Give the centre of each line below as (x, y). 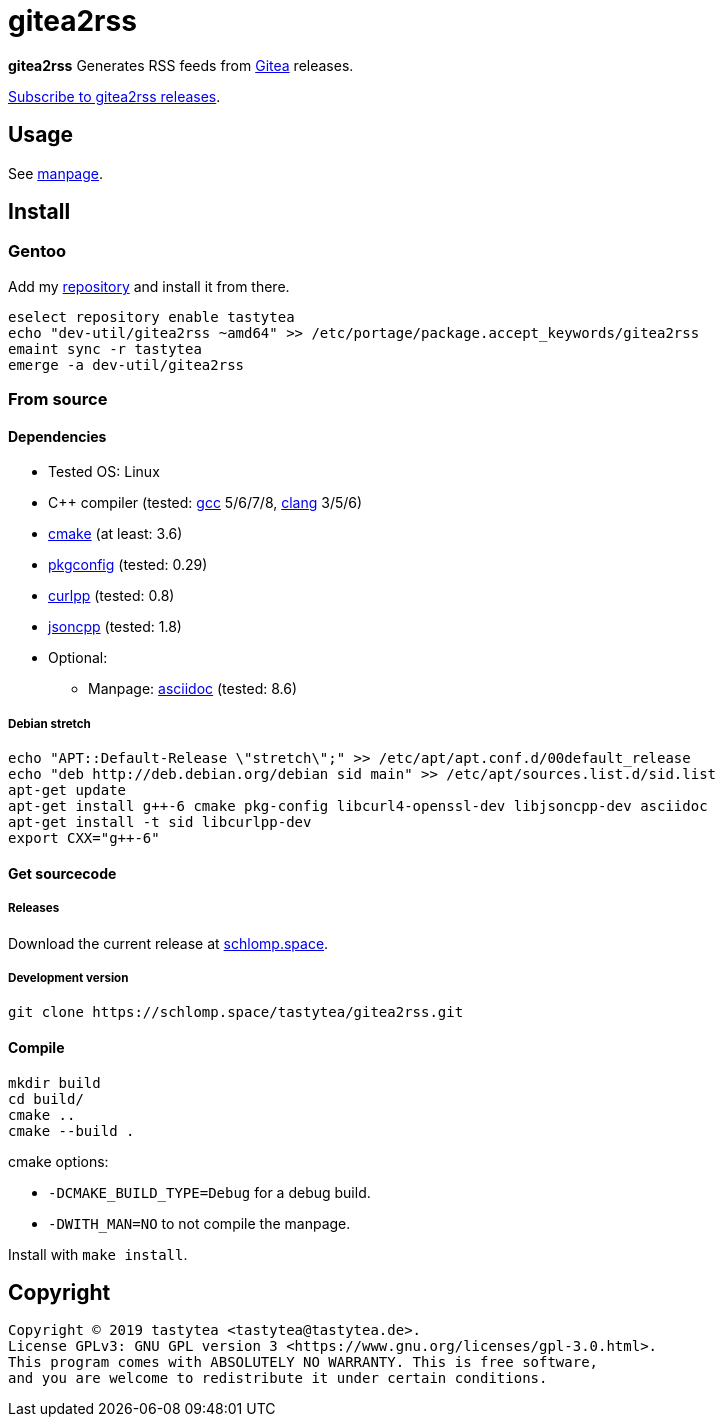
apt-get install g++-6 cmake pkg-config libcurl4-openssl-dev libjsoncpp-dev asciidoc (358, 806)
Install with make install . (98, 1254)
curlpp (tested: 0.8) (111, 596)
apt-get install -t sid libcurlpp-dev (160, 822)
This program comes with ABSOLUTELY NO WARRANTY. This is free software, (303, 1362)
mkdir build (54, 1082)
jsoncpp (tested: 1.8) (115, 627)
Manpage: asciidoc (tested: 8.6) (193, 689)
